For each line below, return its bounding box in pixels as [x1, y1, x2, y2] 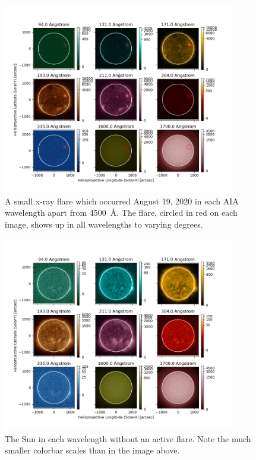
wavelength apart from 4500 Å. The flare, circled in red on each [5, 206, 238, 219]
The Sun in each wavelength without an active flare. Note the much [5, 432, 251, 445]
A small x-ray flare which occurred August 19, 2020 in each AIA [5, 194, 239, 207]
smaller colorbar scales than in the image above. [5, 444, 180, 456]
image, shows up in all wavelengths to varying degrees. [5, 218, 203, 231]
